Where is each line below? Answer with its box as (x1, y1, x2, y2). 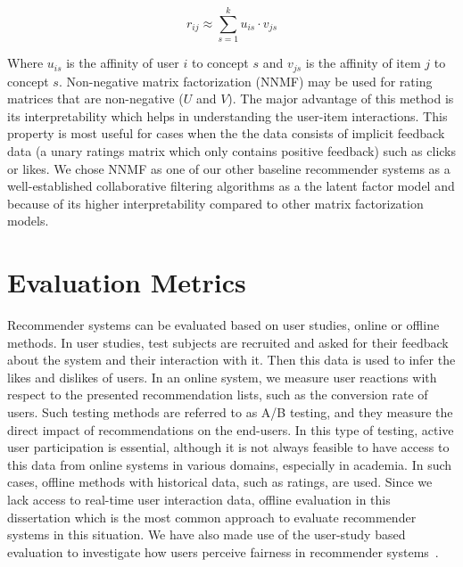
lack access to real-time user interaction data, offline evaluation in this (7, 489, 391, 508)
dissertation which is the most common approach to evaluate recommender (7, 507, 417, 526)
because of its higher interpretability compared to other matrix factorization (7, 193, 424, 212)
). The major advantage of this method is (227, 89, 454, 108)
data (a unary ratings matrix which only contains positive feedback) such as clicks (7, 141, 457, 160)
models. (7, 211, 49, 230)
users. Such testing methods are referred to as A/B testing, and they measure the (7, 403, 453, 422)
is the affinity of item (305, 53, 421, 72)
